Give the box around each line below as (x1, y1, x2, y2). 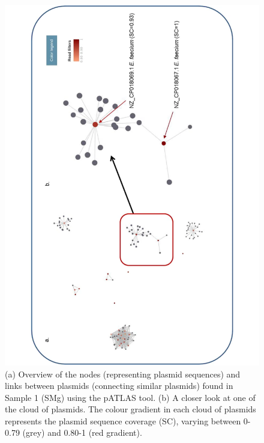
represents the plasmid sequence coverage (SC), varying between (5, 414, 241, 427)
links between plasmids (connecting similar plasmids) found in (5, 379, 233, 392)
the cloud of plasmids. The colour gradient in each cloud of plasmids (5, 403, 256, 415)
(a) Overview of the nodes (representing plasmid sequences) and (5, 367, 241, 380)
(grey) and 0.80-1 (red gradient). (22, 426, 142, 439)
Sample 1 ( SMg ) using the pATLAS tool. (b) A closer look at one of (5, 391, 256, 403)
